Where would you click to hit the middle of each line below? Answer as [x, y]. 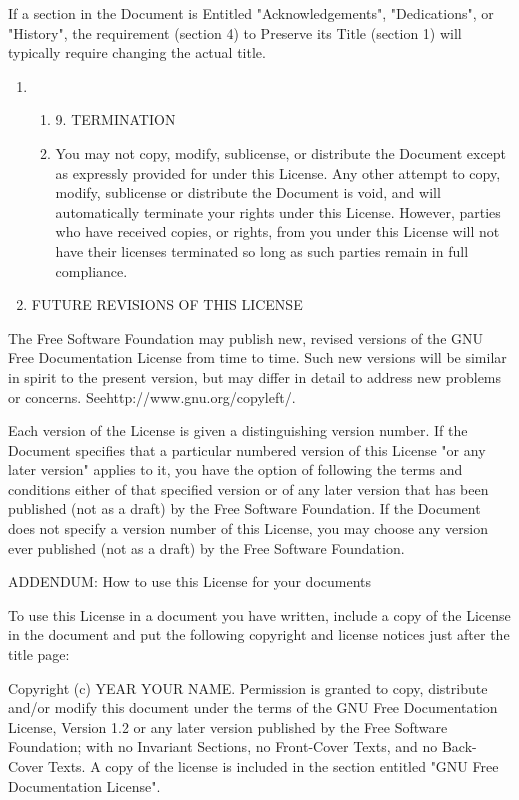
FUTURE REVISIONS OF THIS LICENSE [167, 304]
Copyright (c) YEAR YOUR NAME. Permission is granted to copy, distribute [248, 687]
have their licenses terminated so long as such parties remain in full [262, 250]
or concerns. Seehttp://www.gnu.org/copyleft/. [152, 396]
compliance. [91, 270]
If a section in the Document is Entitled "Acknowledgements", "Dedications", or [251, 13]
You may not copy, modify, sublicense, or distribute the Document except [281, 152]
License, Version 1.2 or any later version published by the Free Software [228, 726]
